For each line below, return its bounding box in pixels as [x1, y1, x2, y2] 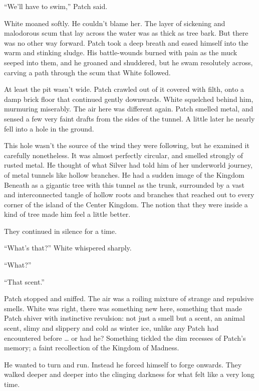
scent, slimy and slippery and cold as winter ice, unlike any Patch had [4, 323, 219, 333]
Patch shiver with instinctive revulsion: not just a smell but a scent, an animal [4, 313, 245, 323]
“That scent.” [4, 276, 45, 287]
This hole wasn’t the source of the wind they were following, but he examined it [4, 140, 249, 151]
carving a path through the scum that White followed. [4, 67, 171, 77]
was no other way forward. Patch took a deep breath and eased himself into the [4, 37, 248, 48]
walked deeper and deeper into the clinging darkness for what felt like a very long [4, 369, 254, 379]
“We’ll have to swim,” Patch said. [4, 1, 108, 11]
